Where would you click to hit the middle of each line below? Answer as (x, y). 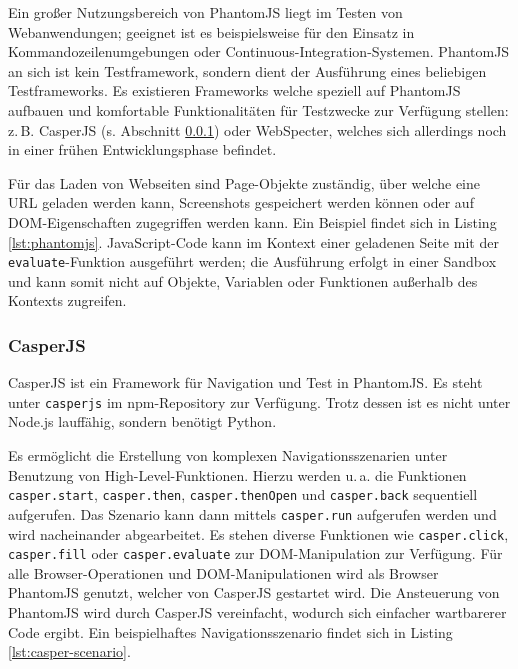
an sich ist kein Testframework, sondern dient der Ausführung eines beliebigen (247, 70)
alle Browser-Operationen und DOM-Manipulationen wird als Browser (223, 572)
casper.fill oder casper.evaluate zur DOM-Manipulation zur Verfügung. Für (255, 553)
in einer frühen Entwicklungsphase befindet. (142, 149)
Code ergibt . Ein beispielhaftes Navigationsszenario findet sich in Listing (230, 631)
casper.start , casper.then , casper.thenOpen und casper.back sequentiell (243, 494)
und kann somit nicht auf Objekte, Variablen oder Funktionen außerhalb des (243, 280)
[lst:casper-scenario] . (69, 651)
